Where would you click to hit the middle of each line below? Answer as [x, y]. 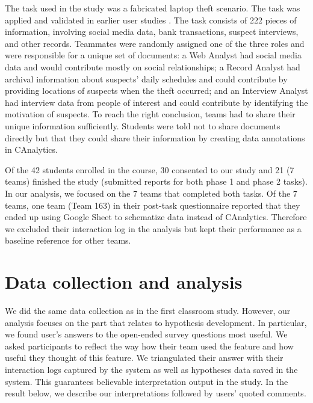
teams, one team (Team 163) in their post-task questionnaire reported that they [153, 205]
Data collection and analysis [124, 282]
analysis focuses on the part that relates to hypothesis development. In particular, [156, 322]
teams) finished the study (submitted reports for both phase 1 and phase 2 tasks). [156, 181]
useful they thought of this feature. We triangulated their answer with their [144, 358]
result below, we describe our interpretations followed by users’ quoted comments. [156, 393]
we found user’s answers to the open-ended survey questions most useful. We [146, 334]
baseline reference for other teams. [68, 240]
